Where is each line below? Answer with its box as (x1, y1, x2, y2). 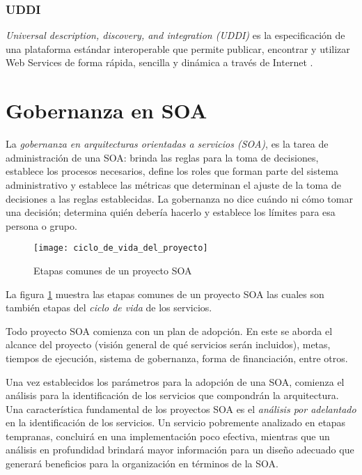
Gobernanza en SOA (6, 96, 207, 125)
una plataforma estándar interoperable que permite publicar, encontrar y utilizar (6, 41, 350, 56)
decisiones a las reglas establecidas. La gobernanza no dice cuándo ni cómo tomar (6, 191, 353, 205)
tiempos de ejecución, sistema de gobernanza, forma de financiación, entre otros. (6, 350, 348, 365)
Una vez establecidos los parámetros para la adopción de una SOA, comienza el (6, 374, 345, 389)
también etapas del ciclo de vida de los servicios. (6, 300, 212, 315)
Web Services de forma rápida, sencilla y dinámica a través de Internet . (6, 55, 313, 70)
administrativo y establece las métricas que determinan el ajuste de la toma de (6, 177, 341, 192)
